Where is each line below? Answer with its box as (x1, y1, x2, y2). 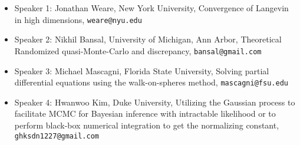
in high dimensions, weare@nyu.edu (14, 13, 142, 25)
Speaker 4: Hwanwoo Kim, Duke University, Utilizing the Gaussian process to (14, 95, 295, 108)
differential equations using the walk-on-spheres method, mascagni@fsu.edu (14, 76, 288, 88)
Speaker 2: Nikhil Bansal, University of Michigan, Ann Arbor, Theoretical (14, 33, 282, 45)
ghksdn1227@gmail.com (14, 131, 99, 140)
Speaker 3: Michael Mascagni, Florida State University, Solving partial (14, 64, 269, 77)
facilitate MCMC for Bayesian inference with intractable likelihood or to (14, 107, 276, 120)
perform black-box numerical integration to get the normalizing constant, (14, 118, 279, 131)
